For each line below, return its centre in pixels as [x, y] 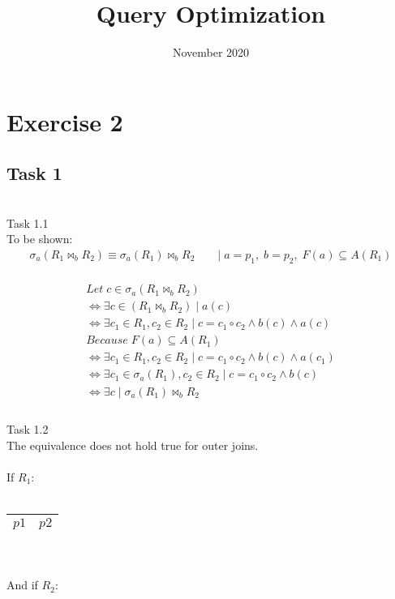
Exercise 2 [65, 121]
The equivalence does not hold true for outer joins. [133, 445]
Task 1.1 [28, 222]
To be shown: [40, 239]
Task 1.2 [28, 429]
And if [22, 585]
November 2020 [211, 52]
